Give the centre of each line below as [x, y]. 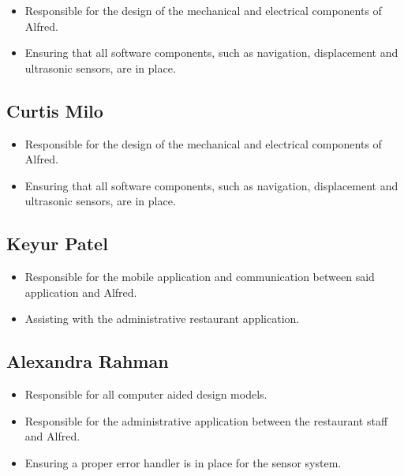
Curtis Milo [55, 110]
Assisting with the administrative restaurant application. [162, 319]
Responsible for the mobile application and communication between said [200, 277]
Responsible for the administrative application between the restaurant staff [206, 420]
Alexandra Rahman [88, 361]
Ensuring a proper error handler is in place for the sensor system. [183, 462]
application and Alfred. [81, 292]
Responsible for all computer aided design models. [146, 394]
